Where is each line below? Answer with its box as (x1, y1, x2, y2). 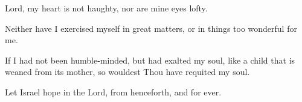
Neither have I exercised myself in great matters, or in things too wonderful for (5, 22, 297, 34)
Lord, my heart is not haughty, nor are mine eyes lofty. (5, 2, 208, 14)
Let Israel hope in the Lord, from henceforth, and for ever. (5, 85, 222, 98)
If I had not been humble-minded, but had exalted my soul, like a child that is (5, 53, 295, 66)
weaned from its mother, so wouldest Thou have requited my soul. (5, 65, 250, 78)
